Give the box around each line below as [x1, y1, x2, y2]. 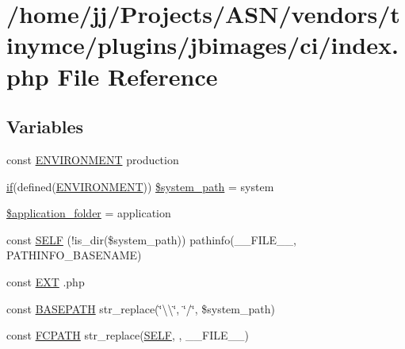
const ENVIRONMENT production [6, 151, 179, 167]
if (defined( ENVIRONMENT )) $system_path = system [6, 178, 274, 194]
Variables [6, 114, 84, 139]
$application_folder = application [6, 205, 171, 221]
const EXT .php [6, 273, 85, 290]
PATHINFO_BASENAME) [6, 247, 142, 263]
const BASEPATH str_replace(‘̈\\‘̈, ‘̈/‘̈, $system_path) [6, 300, 275, 316]
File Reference [57, 59, 218, 92]
